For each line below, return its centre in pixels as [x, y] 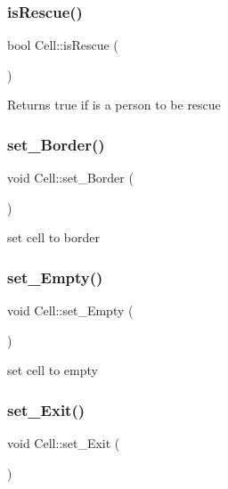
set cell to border [53, 237]
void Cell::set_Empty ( [70, 310]
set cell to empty [53, 370]
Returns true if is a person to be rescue [114, 105]
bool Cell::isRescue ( [63, 45]
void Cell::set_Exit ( [64, 443]
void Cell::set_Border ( [70, 178]
